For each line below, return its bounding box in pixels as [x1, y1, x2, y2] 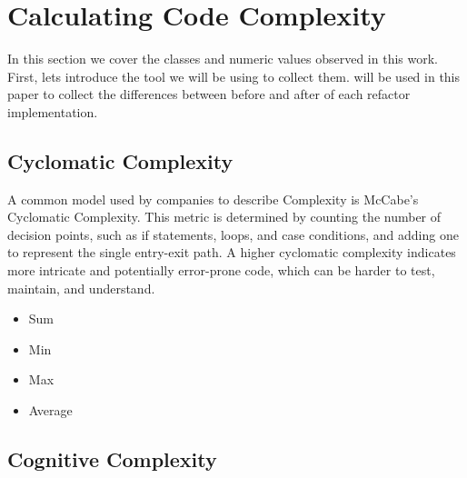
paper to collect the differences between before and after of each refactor [7, 85, 411, 104]
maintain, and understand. [7, 278, 155, 297]
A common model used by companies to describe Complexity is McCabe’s [7, 189, 419, 208]
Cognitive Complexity [7, 445, 217, 473]
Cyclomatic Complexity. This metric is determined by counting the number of [7, 207, 442, 226]
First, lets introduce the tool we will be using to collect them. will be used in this [7, 66, 461, 85]
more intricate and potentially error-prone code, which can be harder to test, [7, 261, 435, 280]
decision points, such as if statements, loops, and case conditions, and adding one [7, 224, 459, 244]
